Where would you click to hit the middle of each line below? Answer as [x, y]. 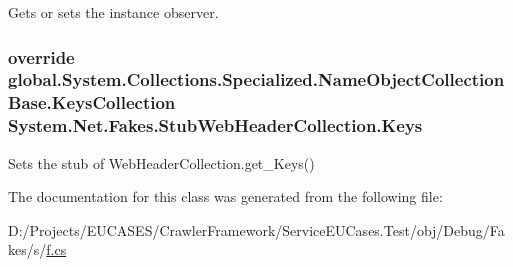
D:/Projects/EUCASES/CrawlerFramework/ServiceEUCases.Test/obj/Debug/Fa [256, 229]
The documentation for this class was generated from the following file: [225, 196]
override [41, 56]
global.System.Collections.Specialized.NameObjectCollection [256, 79]
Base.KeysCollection [92, 102]
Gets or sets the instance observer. [113, 12]
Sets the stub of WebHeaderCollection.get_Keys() [161, 162]
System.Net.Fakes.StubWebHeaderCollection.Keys [215, 125]
